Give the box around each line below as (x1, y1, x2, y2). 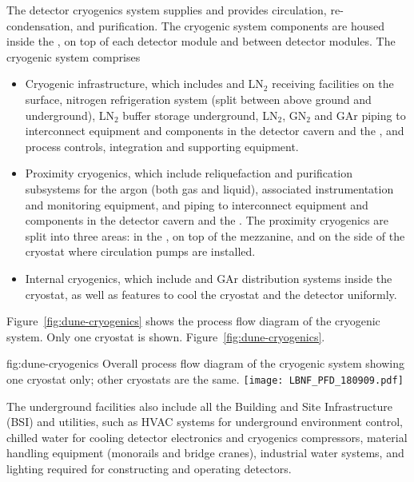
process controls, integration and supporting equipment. (25, 137, 299, 154)
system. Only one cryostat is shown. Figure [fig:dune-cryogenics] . (6, 328, 325, 345)
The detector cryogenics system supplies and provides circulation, (6, 2, 327, 18)
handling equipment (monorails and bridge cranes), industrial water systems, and (6, 444, 404, 461)
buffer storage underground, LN (122, 106, 278, 123)
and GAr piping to (314, 106, 406, 123)
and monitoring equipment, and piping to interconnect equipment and (25, 196, 368, 213)
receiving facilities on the (272, 75, 394, 92)
